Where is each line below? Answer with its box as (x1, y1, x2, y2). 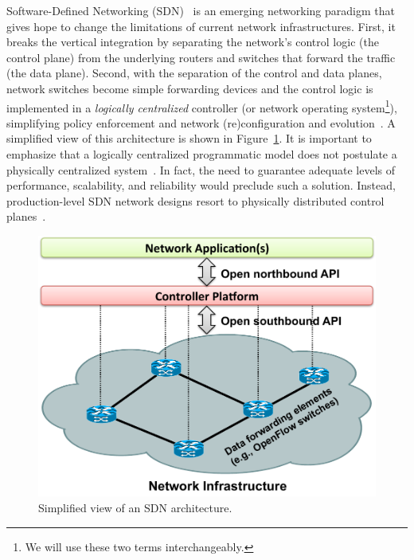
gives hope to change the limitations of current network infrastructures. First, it (6, 18, 396, 34)
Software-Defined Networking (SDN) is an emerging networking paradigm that (6, 2, 395, 18)
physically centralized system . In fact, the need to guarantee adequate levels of (6, 161, 396, 178)
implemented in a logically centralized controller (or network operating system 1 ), (6, 96, 397, 116)
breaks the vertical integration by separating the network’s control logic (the (6, 33, 379, 50)
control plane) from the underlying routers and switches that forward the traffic (6, 49, 396, 65)
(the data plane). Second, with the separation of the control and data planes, (6, 65, 382, 81)
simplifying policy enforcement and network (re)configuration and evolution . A (6, 114, 396, 131)
